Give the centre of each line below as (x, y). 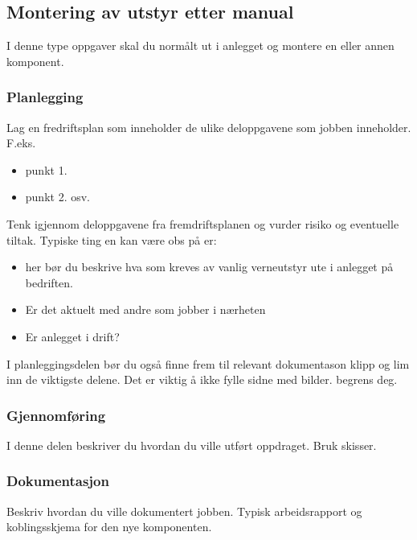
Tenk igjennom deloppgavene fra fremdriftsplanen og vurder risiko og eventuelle (203, 223)
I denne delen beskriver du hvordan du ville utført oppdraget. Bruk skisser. (192, 445)
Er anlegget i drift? (72, 336)
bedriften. (49, 282)
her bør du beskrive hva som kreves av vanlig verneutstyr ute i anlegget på (209, 267)
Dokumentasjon (58, 481)
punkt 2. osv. (58, 197)
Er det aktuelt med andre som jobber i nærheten (145, 309)
